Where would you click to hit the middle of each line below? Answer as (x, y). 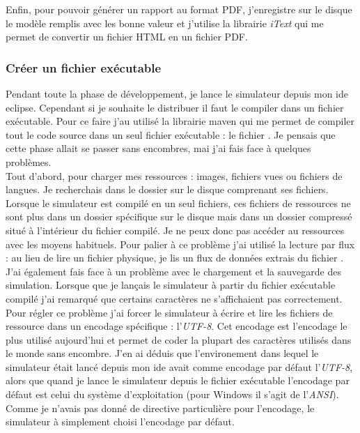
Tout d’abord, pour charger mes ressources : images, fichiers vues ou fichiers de (174, 175)
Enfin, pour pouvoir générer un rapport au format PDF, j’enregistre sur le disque (179, 9)
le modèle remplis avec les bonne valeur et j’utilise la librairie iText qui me (165, 23)
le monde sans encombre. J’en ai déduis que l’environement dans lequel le (162, 353)
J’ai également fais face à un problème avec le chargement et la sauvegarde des (173, 271)
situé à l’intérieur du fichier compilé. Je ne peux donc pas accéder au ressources (175, 230)
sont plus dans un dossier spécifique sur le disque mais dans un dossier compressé (179, 216)
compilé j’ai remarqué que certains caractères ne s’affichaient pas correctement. (174, 298)
